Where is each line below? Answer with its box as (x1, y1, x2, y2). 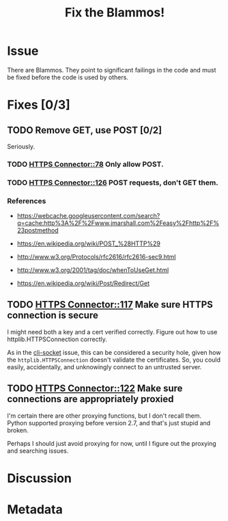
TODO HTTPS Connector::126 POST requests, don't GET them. (7, 178, 218, 187)
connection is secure (7, 310, 99, 321)
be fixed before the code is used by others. (7, 73, 128, 81)
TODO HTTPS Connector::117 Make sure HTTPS (7, 299, 213, 310)
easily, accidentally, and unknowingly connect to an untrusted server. (7, 362, 202, 371)
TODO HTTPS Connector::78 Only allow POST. (7, 159, 164, 169)
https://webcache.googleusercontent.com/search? (16, 212, 160, 220)
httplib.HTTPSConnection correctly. (7, 335, 108, 343)
